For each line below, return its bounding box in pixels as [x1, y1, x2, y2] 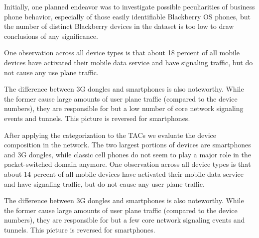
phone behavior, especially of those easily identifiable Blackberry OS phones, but [4, 11, 251, 21]
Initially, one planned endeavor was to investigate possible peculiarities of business [4, 1, 255, 11]
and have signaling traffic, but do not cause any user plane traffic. [4, 178, 205, 189]
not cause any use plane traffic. [4, 67, 99, 77]
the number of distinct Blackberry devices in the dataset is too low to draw [4, 21, 234, 31]
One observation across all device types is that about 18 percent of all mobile [4, 47, 240, 58]
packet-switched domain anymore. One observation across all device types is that [4, 159, 251, 169]
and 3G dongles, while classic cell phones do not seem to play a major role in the [4, 149, 251, 159]
